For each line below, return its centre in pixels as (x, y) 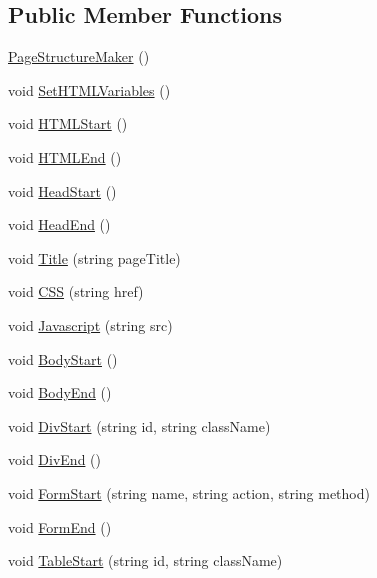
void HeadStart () (62, 190)
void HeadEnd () (59, 224)
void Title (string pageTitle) (94, 257)
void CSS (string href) (76, 291)
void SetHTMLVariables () (89, 89)
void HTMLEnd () (65, 156)
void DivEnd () (54, 459)
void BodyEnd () (60, 392)
